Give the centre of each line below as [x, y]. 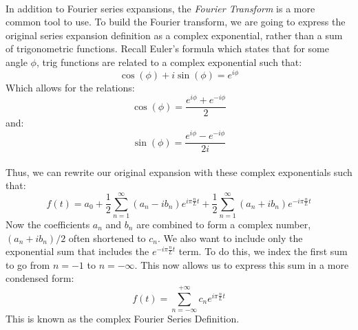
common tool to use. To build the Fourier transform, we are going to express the [176, 22]
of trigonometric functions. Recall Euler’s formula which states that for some [167, 48]
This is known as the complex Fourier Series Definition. [123, 319]
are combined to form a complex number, [224, 224]
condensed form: [40, 278]
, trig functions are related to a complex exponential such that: [169, 62]
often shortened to [107, 238]
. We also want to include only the [230, 238]
